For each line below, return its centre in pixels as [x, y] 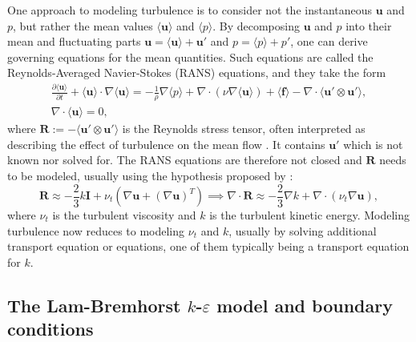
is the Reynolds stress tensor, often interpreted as [244, 129]
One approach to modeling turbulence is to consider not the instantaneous [190, 10]
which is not [373, 144]
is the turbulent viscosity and [124, 215]
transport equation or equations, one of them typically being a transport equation [208, 246]
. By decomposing [256, 25]
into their [369, 25]
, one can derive [329, 41]
